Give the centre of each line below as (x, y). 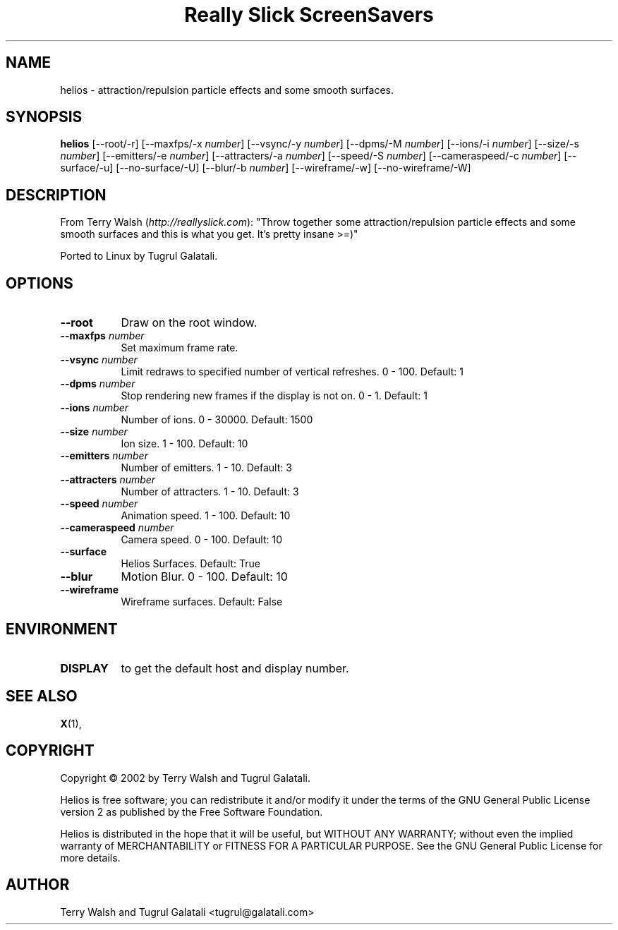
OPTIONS (40, 283)
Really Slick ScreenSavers (309, 15)
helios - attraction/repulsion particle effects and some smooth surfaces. (227, 90)
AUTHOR (38, 885)
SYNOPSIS (44, 117)
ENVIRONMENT (62, 629)
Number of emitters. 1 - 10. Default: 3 (206, 468)
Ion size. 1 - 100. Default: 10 (184, 444)
